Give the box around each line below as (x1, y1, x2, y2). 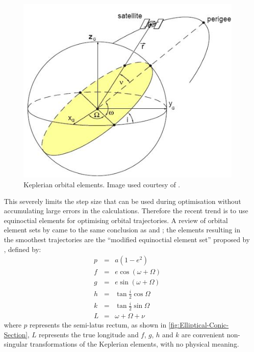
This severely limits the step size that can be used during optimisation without (4, 196, 241, 206)
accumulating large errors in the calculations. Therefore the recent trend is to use (4, 205, 248, 216)
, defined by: (4, 244, 41, 254)
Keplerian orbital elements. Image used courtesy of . (24, 179, 180, 189)
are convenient (181, 329, 225, 339)
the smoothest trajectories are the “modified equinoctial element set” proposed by (4, 234, 250, 244)
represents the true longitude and (39, 329, 139, 339)
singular (4, 339, 28, 349)
